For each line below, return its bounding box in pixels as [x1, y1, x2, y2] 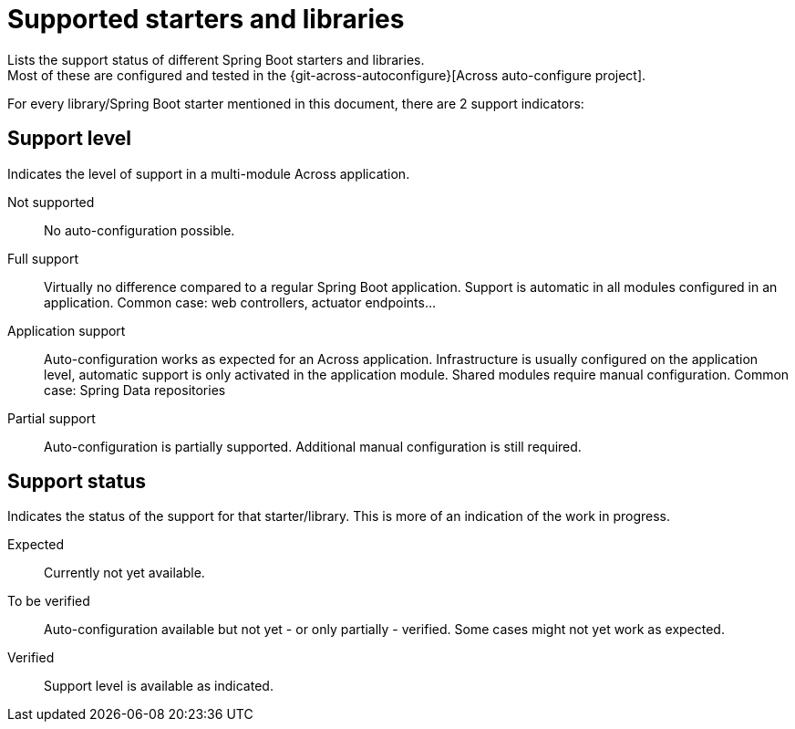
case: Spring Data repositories [44, 381, 226, 398]
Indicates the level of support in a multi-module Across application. [7, 165, 410, 182]
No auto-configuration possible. [44, 222, 235, 238]
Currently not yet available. [44, 565, 205, 581]
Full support [7, 250, 79, 266]
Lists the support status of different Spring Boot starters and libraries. [7, 51, 425, 68]
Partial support [7, 410, 96, 426]
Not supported [7, 193, 95, 210]
